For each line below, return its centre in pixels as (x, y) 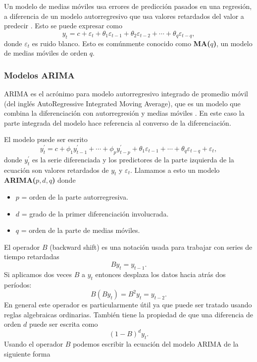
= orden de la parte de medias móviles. (80, 230)
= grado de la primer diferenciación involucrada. (95, 213)
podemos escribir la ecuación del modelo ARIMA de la (156, 344)
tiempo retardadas (32, 256)
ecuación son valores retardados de (56, 170)
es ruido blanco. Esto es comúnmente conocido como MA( (121, 43)
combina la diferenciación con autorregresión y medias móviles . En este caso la (124, 113)
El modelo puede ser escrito (46, 139)
